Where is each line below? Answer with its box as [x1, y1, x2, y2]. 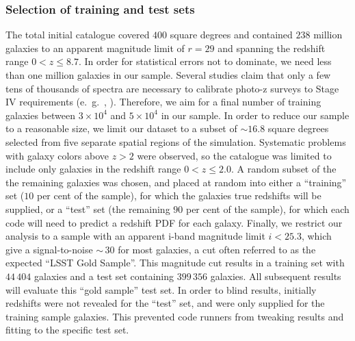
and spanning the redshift [218, 40, 326, 55]
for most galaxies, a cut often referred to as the [118, 242, 316, 256]
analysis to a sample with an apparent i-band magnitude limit [5, 229, 265, 243]
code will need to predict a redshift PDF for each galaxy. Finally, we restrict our [5, 215, 343, 229]
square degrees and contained [170, 27, 293, 42]
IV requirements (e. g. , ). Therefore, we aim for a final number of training [5, 94, 321, 109]
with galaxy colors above [5, 148, 109, 162]
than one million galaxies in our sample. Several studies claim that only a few [5, 68, 331, 81]
